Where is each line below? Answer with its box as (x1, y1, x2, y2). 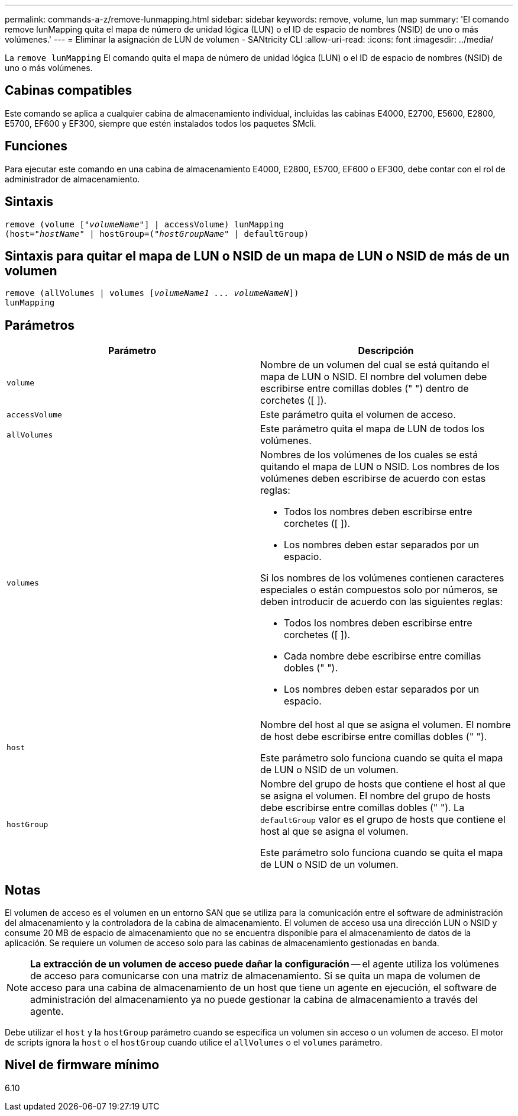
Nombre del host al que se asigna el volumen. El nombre (260, 719, 511, 731)
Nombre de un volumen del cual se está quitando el (260, 359, 490, 371)
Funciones (5, 139, 68, 154)
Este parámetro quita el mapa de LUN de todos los (260, 423, 485, 435)
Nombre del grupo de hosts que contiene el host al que (260, 778, 506, 790)
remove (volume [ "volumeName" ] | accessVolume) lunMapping (5, 219, 284, 229)
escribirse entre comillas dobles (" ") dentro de (260, 382, 469, 395)
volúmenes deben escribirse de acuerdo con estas (260, 472, 486, 485)
